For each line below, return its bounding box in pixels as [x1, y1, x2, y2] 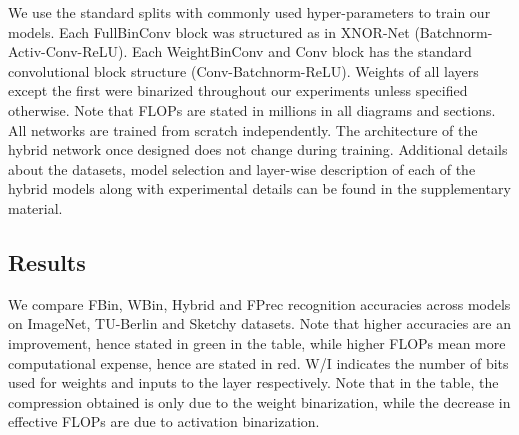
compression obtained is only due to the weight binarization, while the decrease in [8, 391, 511, 412]
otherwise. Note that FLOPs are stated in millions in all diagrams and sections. [8, 99, 496, 120]
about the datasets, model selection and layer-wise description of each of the [8, 158, 476, 179]
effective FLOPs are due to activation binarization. [8, 411, 320, 432]
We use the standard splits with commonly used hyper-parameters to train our [8, 2, 491, 22]
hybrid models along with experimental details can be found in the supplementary [8, 178, 511, 199]
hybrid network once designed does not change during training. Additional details [8, 139, 508, 160]
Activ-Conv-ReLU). [8, 41, 128, 62]
